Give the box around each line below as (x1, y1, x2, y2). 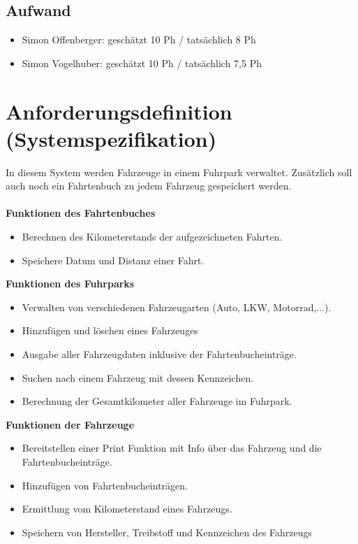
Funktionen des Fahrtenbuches (6, 206, 156, 220)
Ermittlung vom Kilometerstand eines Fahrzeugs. (22, 501, 232, 516)
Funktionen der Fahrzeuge (6, 417, 135, 431)
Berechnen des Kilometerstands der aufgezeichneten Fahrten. (22, 229, 283, 244)
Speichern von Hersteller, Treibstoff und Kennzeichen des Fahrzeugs (22, 524, 313, 539)
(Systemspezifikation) (6, 124, 217, 152)
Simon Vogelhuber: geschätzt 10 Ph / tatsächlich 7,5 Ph (22, 55, 262, 70)
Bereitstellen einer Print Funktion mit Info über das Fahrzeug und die (22, 441, 322, 455)
